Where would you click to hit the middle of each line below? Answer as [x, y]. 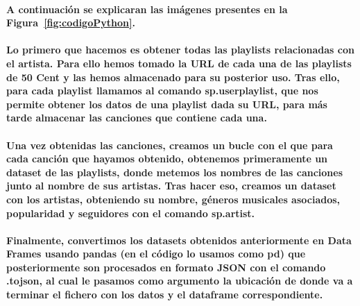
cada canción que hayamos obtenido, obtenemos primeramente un [167, 159]
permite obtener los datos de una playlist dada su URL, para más [167, 104]
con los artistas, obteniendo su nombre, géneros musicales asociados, [173, 199]
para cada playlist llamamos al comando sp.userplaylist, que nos [162, 91]
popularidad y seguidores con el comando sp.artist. [131, 213]
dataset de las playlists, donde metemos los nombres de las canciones [175, 172]
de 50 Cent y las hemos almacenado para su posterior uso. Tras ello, [173, 77]
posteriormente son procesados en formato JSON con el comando [166, 267]
